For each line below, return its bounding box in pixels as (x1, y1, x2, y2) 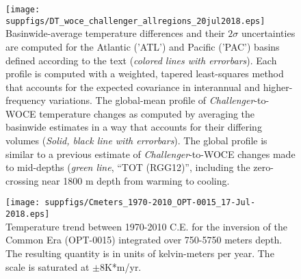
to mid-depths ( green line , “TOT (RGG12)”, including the (5, 160, 250, 174)
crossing (5, 173, 39, 187)
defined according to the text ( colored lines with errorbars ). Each (5, 53, 277, 67)
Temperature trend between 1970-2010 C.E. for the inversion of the (5, 219, 287, 233)
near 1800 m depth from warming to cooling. (42, 173, 230, 187)
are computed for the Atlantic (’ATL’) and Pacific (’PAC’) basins (5, 39, 280, 53)
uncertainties (241, 26, 296, 40)
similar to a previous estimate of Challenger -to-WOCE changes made (5, 146, 296, 161)
